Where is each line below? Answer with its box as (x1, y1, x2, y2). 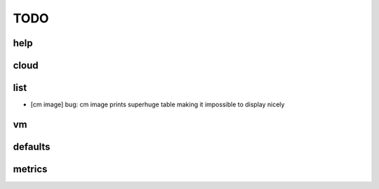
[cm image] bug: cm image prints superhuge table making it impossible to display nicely (30, 100, 285, 108)
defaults (13, 141, 51, 153)
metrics (13, 163, 48, 175)
